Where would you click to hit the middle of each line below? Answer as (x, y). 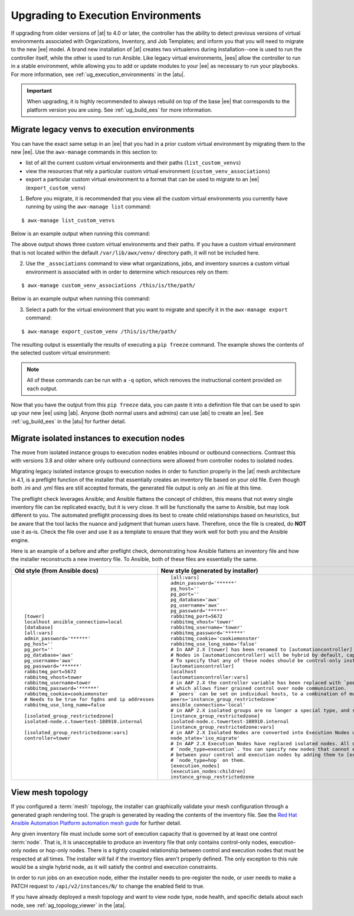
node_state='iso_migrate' (205, 738)
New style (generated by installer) (210, 571)
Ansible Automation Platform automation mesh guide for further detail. (96, 823)
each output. (42, 388)
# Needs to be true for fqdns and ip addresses (89, 699)
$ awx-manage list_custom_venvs (68, 220)
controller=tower (47, 738)
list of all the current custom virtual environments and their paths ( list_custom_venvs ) (133, 163)
